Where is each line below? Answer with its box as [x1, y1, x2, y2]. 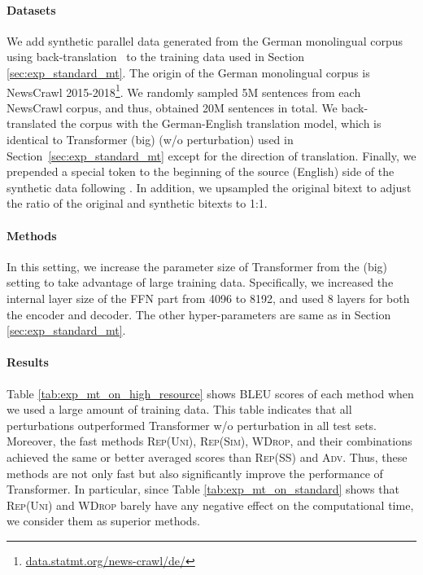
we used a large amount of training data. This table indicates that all [7, 401, 352, 418]
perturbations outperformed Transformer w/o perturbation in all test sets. [7, 416, 377, 433]
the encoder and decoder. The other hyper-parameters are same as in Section [7, 305, 391, 323]
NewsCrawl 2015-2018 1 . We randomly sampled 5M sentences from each [7, 81, 361, 100]
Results [7, 353, 49, 371]
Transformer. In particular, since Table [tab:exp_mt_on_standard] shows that [7, 481, 399, 498]
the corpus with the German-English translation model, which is [60, 115, 382, 132]
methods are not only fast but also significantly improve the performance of [7, 464, 383, 481]
